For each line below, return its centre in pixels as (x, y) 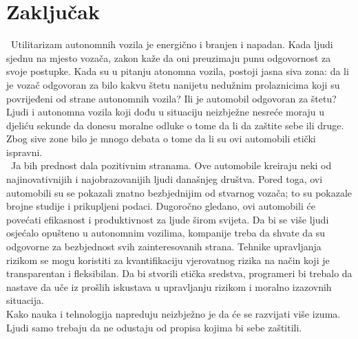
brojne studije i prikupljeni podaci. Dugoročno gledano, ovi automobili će (161, 206)
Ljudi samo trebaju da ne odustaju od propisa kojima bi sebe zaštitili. (154, 327)
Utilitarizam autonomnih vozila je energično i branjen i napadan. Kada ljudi (172, 44)
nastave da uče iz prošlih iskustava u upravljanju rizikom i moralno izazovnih (169, 286)
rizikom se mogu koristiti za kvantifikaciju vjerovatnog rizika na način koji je (168, 260)
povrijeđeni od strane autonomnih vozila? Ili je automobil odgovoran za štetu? (171, 98)
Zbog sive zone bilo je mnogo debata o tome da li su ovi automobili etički (161, 139)
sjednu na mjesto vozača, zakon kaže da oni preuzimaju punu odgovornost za (169, 57)
